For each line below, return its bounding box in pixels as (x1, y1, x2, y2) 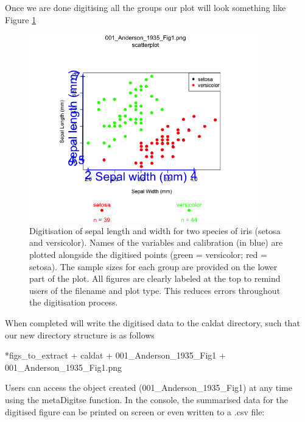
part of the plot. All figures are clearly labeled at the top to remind (29, 272, 281, 285)
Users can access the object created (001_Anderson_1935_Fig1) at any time (5, 381, 292, 394)
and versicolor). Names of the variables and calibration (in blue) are (29, 236, 283, 249)
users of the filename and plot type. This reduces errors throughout (29, 284, 281, 296)
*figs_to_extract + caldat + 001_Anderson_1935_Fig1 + (5, 349, 226, 362)
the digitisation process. (29, 296, 118, 309)
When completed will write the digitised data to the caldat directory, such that (5, 316, 300, 329)
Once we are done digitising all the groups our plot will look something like (5, 1, 286, 13)
